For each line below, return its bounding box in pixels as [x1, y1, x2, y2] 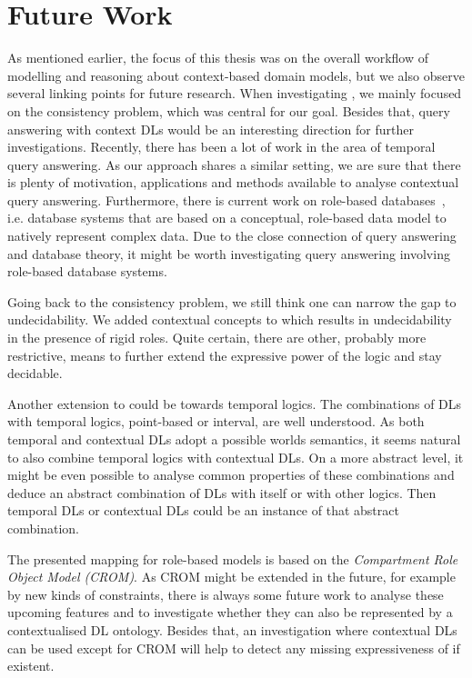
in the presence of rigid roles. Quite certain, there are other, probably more [7, 328, 427, 347]
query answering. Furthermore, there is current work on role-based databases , [7, 190, 446, 209]
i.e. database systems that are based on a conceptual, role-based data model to [7, 208, 447, 227]
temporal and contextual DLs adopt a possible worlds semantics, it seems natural [7, 430, 461, 448]
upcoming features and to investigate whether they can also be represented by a [7, 603, 453, 622]
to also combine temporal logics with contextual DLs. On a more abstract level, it [7, 447, 464, 466]
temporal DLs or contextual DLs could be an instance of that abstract [7, 501, 399, 520]
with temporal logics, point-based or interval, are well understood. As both [7, 412, 425, 431]
